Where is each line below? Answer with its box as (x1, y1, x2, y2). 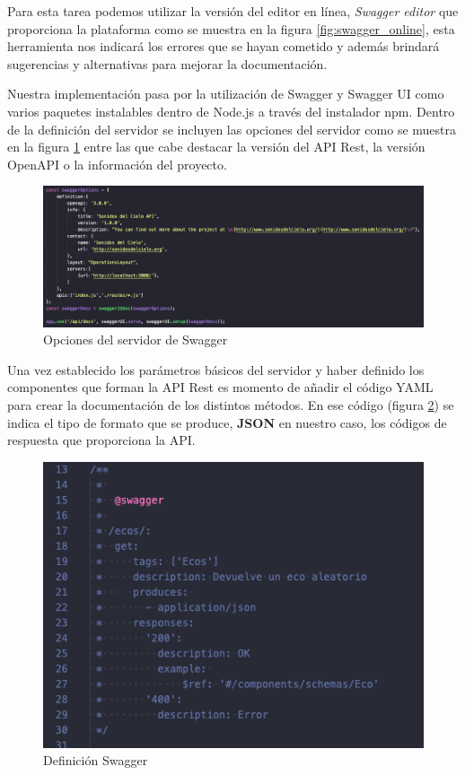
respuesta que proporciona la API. (7, 431, 196, 449)
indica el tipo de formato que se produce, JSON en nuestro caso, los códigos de (7, 413, 447, 431)
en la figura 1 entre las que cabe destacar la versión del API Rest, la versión (7, 137, 426, 156)
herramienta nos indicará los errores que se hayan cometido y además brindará (7, 37, 440, 56)
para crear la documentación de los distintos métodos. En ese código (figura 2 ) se (7, 396, 454, 414)
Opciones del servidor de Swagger (43, 330, 228, 349)
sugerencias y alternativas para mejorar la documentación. (7, 54, 328, 73)
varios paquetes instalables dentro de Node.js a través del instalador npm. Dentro (7, 101, 455, 120)
